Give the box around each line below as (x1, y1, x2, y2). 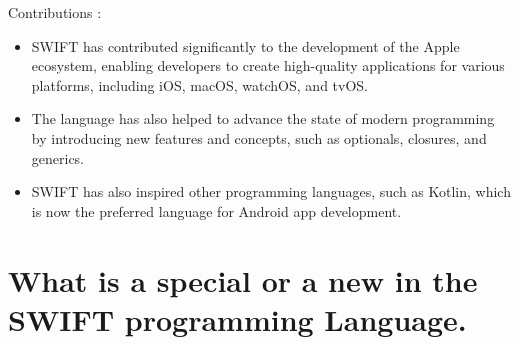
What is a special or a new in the (8, 259, 478, 300)
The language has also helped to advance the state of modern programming (31, 108, 495, 129)
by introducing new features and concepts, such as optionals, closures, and (31, 127, 487, 148)
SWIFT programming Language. (8, 298, 467, 339)
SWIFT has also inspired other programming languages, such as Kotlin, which (31, 181, 511, 202)
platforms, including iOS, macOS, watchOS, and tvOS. (31, 74, 368, 95)
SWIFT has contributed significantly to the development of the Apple (31, 35, 460, 56)
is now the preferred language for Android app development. (31, 200, 402, 221)
